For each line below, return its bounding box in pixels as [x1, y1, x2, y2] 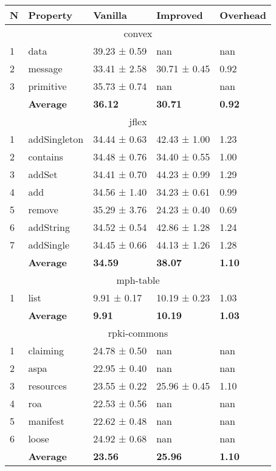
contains [28, 150, 63, 163]
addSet [28, 167, 58, 181]
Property [28, 8, 72, 22]
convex [123, 26, 153, 40]
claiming [28, 343, 64, 357]
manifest [28, 414, 64, 428]
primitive [28, 79, 67, 93]
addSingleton [28, 132, 84, 146]
